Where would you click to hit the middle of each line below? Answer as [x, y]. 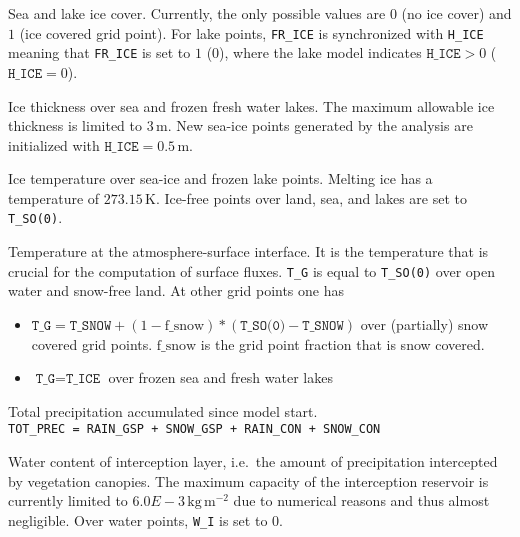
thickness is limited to [75, 125]
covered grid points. [92, 343]
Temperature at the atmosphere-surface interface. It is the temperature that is [248, 251]
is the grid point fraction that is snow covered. [342, 343]
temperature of [54, 197]
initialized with [54, 144]
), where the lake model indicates [320, 52]
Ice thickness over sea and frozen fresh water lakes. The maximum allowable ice [251, 105]
